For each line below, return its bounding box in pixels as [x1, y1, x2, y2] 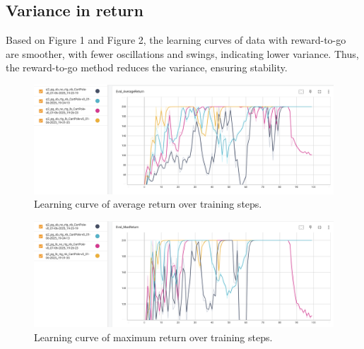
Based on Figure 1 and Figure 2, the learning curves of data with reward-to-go [6, 32, 346, 47]
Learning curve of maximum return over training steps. [34, 329, 273, 344]
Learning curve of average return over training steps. [34, 196, 262, 211]
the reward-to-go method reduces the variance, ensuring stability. [6, 60, 288, 75]
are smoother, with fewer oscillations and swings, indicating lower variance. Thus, [6, 46, 359, 61]
